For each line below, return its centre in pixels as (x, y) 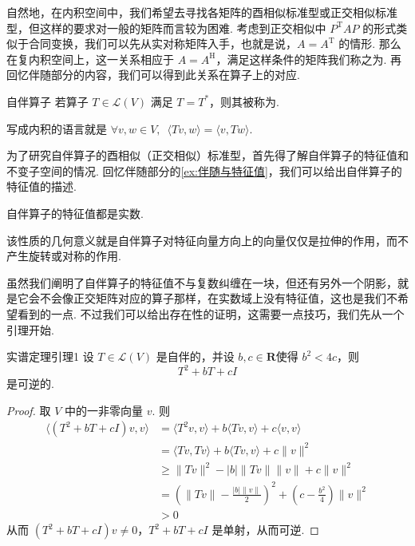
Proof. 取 (29, 410)
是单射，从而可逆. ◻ (265, 530)
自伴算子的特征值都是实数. (75, 213)
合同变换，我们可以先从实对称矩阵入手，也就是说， (162, 44)
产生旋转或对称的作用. (64, 256)
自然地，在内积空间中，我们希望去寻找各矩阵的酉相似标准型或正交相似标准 (202, 12)
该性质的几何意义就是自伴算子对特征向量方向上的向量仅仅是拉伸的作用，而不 (207, 240)
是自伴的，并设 (195, 356)
